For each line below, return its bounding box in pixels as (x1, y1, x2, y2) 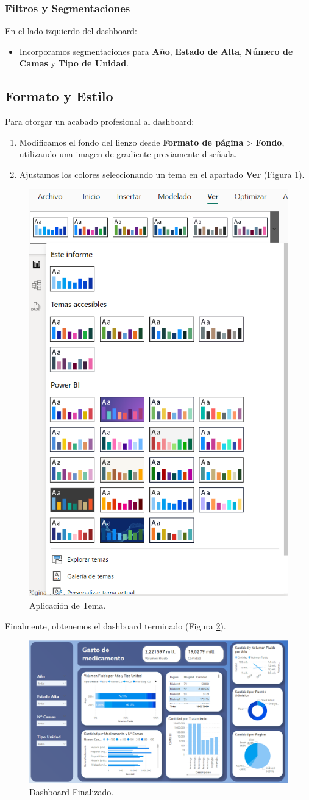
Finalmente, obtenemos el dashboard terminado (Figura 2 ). (5, 619, 226, 632)
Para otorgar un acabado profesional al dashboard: (5, 115, 194, 128)
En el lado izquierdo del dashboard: (5, 24, 137, 37)
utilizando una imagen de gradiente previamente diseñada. (19, 147, 237, 160)
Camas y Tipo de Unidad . (19, 57, 129, 69)
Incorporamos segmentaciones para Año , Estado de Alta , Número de (19, 44, 293, 57)
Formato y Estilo (5, 87, 113, 105)
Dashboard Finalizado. (29, 785, 114, 798)
